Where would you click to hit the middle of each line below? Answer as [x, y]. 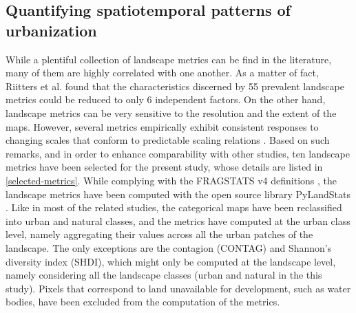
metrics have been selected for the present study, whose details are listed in [164, 167]
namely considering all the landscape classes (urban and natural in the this [164, 275]
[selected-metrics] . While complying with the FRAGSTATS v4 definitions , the [171, 180]
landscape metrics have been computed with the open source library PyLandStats [178, 194]
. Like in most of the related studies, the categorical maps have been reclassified [174, 207]
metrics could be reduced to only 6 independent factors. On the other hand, [166, 99]
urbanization [51, 30]
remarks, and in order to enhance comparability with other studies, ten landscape [178, 153]
